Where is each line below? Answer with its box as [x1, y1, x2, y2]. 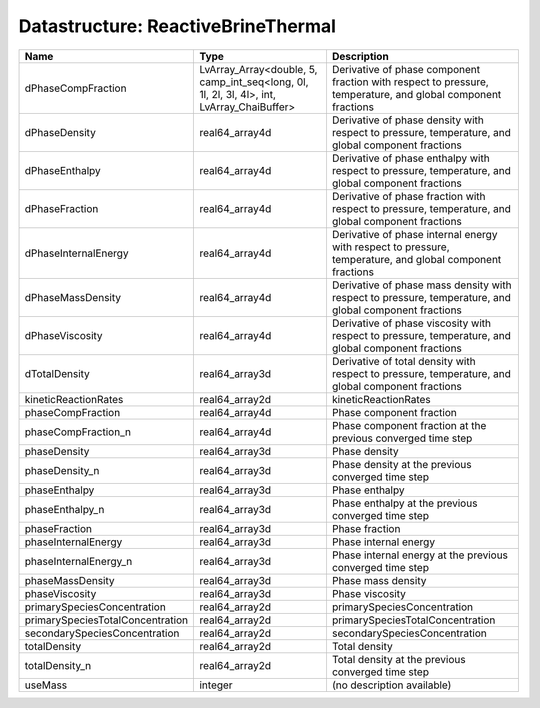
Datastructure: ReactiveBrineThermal [18, 15, 337, 37]
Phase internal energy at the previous [331, 548, 509, 562]
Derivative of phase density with [331, 113, 485, 127]
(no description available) [331, 678, 452, 692]
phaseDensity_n [24, 463, 100, 477]
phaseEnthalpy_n [24, 502, 105, 516]
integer [199, 678, 234, 692]
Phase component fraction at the [331, 418, 487, 432]
